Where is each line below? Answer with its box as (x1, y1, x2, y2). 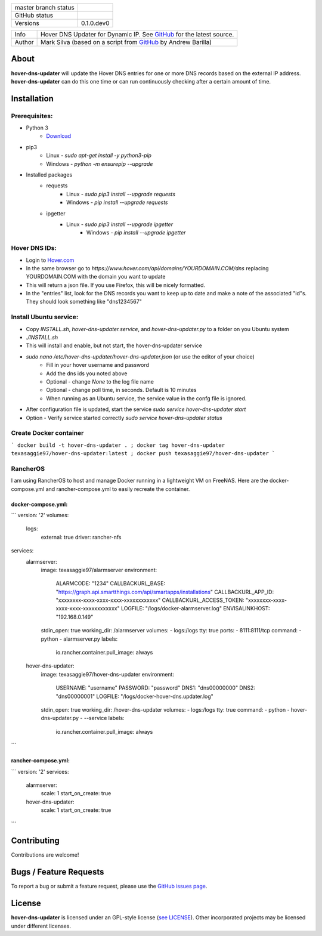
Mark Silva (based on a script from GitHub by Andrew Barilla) (41, 38, 212, 46)
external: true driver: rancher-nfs (41, 533, 122, 540)
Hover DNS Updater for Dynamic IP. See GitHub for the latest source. (41, 30, 234, 38)
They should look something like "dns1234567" (26, 298, 143, 305)
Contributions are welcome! (11, 851, 79, 858)
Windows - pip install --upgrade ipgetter (86, 229, 186, 236)
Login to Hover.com (26, 257, 75, 264)
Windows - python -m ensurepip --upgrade (46, 160, 153, 167)
